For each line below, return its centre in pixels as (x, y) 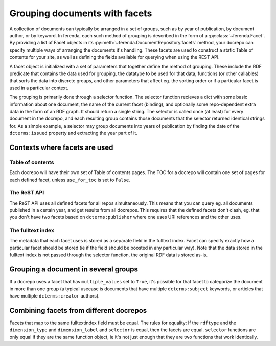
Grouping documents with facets (81, 13)
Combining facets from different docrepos (78, 311)
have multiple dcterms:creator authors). (54, 296)
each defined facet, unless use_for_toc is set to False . (70, 180)
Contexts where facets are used (61, 147)
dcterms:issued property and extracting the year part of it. (73, 133)
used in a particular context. (39, 88)
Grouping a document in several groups (74, 270)
